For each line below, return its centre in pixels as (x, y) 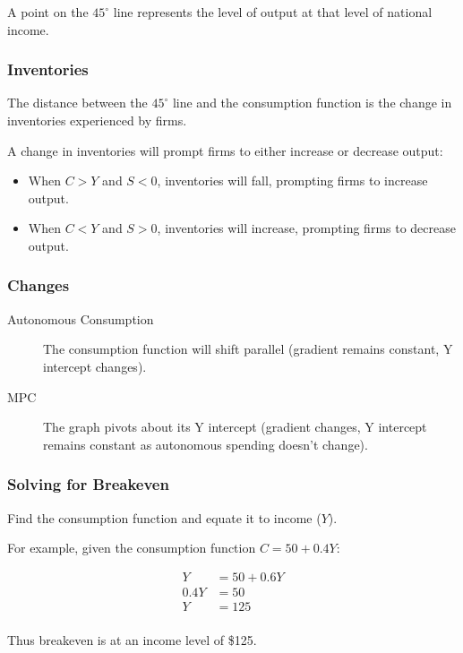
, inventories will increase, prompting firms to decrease (306, 228)
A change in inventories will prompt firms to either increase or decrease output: (225, 150)
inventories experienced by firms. (97, 120)
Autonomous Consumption (81, 318)
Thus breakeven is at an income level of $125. (132, 639)
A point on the (48, 12)
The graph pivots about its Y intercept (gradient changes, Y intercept (235, 427)
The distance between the (77, 103)
